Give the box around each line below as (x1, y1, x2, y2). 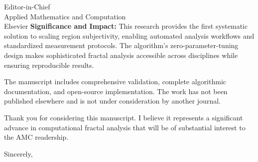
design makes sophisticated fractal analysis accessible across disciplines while (4, 50, 238, 60)
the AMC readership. (4, 132, 69, 142)
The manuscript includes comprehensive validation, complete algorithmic (4, 76, 227, 87)
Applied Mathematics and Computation (4, 11, 126, 21)
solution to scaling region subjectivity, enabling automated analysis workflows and (4, 30, 255, 41)
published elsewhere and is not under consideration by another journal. (4, 96, 221, 106)
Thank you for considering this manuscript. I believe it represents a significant (4, 112, 243, 122)
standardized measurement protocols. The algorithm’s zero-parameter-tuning (4, 40, 239, 51)
